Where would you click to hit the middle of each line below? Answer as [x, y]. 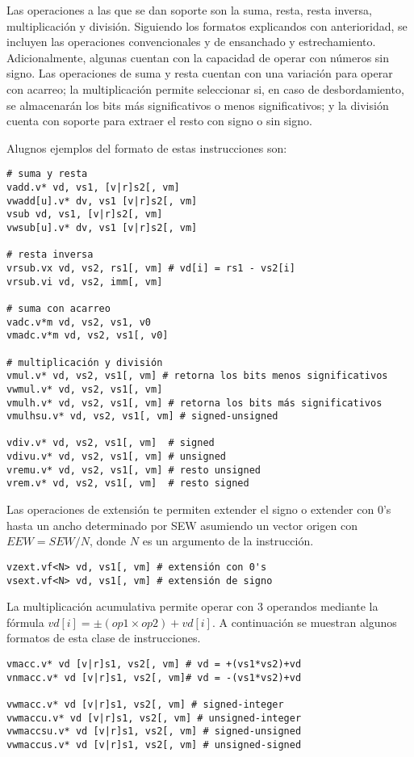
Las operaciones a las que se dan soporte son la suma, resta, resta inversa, [189, 10]
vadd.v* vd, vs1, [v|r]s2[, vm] [93, 187]
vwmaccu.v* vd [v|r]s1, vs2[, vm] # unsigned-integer [154, 718]
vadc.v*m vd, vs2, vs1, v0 [79, 322]
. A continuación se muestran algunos [304, 622]
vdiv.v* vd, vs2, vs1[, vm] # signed [111, 443]
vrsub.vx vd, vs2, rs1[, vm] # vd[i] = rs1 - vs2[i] [151, 268]
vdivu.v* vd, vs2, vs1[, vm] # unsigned [117, 457]
